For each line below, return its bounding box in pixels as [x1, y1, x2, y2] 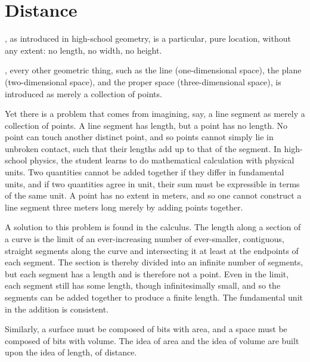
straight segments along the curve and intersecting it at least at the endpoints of [5, 244, 299, 256]
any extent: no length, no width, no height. [5, 44, 162, 56]
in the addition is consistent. [5, 302, 109, 315]
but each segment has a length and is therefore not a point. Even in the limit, [5, 267, 289, 280]
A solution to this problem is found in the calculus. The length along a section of [5, 221, 301, 233]
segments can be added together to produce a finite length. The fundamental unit [5, 291, 303, 303]
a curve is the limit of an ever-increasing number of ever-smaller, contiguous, [5, 233, 284, 245]
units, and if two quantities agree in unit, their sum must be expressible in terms [5, 177, 300, 190]
